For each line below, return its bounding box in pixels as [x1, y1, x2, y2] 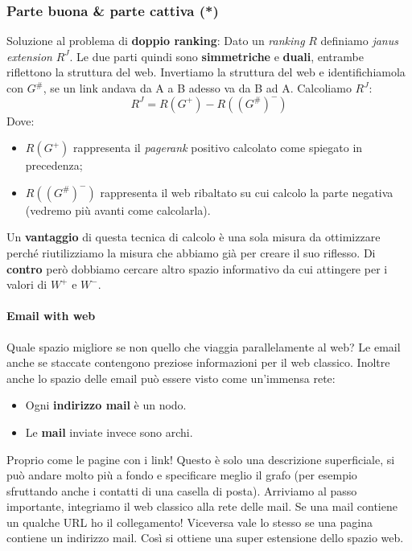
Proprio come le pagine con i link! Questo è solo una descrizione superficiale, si [6, 450, 395, 467]
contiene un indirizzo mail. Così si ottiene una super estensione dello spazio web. [6, 529, 404, 546]
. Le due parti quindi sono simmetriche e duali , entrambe [69, 47, 364, 64]
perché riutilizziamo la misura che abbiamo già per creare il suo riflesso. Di [6, 244, 376, 261]
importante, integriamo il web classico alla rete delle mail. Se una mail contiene [6, 498, 398, 515]
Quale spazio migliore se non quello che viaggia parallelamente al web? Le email [6, 338, 401, 355]
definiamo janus [320, 32, 398, 49]
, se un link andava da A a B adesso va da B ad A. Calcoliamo [43, 80, 352, 96]
